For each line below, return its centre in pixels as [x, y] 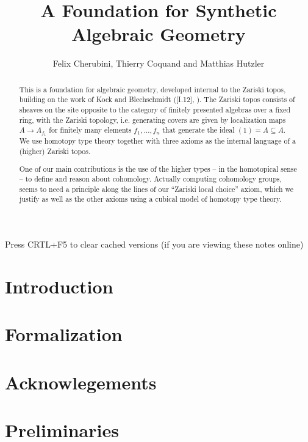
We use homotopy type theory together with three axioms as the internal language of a [157, 141]
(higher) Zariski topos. [55, 151]
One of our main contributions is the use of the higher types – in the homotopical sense [158, 168]
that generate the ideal [199, 130]
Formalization [64, 334]
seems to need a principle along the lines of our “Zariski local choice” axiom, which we [156, 189]
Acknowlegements [81, 382]
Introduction [59, 286]
